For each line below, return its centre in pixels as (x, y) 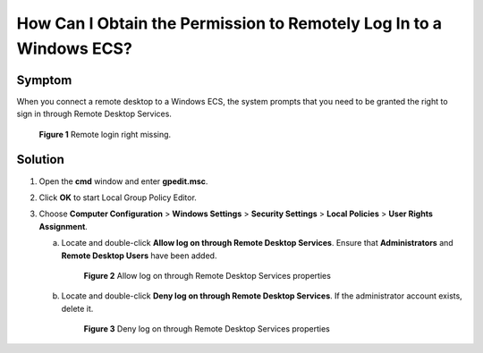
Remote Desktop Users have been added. (139, 256)
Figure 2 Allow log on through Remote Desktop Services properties (207, 275)
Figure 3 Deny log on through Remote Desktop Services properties (207, 329)
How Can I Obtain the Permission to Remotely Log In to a (229, 23)
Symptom (44, 80)
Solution (40, 160)
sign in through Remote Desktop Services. (94, 114)
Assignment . (64, 226)
